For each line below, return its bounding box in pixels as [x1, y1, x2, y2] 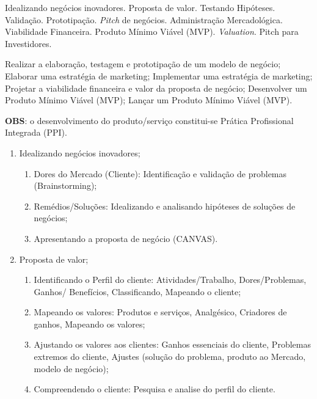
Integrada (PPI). [5, 126, 67, 139]
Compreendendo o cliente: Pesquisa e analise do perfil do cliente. [34, 383, 275, 395]
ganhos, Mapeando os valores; [34, 317, 145, 330]
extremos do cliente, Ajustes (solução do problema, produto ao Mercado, [34, 350, 306, 363]
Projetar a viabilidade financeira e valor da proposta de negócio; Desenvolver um [5, 81, 307, 94]
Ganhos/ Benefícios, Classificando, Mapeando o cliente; [34, 285, 241, 298]
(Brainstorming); [34, 179, 97, 192]
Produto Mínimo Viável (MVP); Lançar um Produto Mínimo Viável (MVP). [5, 93, 293, 106]
